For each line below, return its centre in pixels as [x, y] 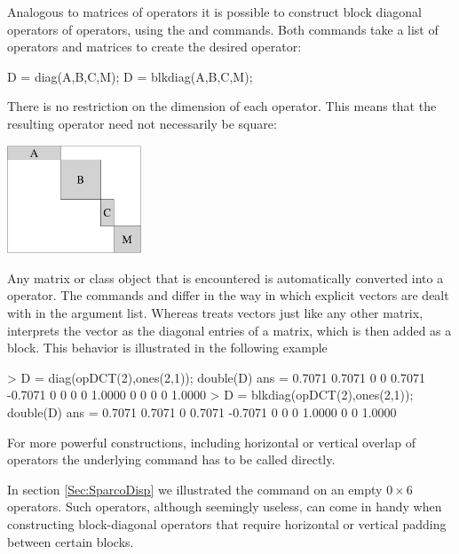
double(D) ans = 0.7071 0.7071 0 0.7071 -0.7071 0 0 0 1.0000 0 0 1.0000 [202, 412]
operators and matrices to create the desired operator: [154, 47]
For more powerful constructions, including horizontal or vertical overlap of [211, 442]
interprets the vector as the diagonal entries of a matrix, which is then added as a [229, 330]
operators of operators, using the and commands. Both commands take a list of [223, 29]
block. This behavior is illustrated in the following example [167, 348]
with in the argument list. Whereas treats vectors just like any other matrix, [215, 312]
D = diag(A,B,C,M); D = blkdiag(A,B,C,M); [130, 76]
